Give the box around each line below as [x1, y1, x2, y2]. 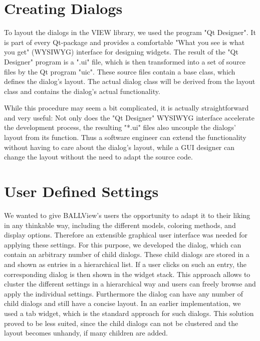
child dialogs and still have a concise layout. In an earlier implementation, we [4, 298, 241, 308]
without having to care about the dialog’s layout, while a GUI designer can [4, 141, 235, 152]
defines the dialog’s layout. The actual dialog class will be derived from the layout [4, 76, 255, 86]
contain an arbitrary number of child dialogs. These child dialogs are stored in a [4, 249, 249, 259]
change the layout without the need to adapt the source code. [4, 151, 193, 162]
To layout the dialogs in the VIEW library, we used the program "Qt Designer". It [4, 27, 256, 37]
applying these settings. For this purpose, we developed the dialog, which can [4, 239, 241, 249]
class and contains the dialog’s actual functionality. [4, 85, 160, 96]
